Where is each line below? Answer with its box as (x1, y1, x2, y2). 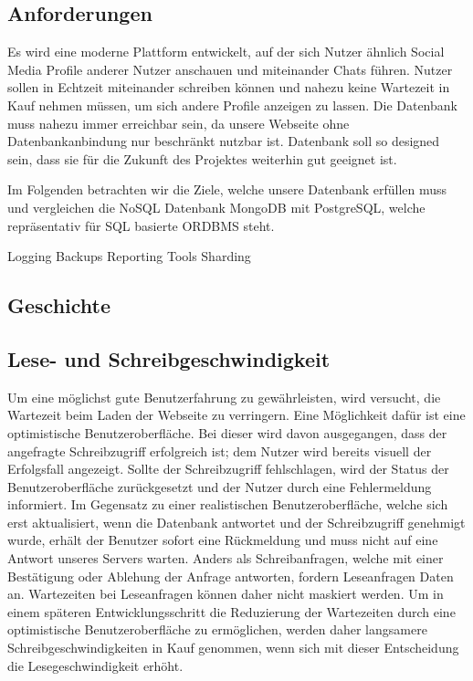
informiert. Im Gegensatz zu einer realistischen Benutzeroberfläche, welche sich (7, 495, 448, 514)
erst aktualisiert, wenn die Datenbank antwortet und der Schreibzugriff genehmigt (7, 512, 466, 531)
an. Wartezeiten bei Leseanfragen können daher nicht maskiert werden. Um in (7, 584, 444, 603)
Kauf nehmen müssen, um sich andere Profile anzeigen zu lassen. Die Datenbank (7, 95, 457, 114)
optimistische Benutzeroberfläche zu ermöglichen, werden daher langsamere (7, 620, 427, 639)
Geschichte (7, 291, 111, 320)
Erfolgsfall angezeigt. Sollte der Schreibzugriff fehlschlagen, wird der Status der (7, 459, 449, 478)
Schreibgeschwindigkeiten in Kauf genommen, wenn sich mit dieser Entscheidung (7, 638, 459, 657)
